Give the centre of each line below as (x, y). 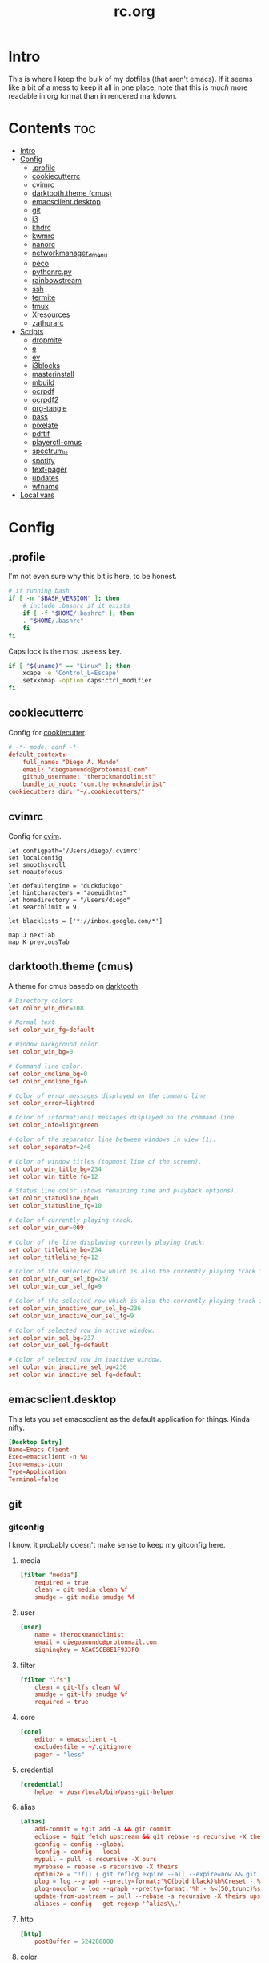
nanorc (44, 244)
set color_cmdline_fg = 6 (48, 1081)
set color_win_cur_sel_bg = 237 (59, 1279)
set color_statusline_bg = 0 (53, 1198)
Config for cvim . (35, 836)
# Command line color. (46, 1066)
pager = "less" (60, 1755)
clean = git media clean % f (81, 1590)
